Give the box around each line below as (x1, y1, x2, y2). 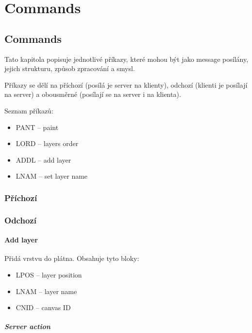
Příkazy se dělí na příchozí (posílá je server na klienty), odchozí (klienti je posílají (4, 79, 248, 90)
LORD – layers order (16, 138, 79, 148)
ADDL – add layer (16, 154, 71, 165)
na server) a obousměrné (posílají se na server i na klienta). (4, 89, 181, 99)
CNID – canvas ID (16, 302, 71, 313)
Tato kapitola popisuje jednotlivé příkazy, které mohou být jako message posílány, (4, 54, 249, 64)
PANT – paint (16, 122, 59, 132)
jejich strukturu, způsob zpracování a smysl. (4, 63, 135, 74)
